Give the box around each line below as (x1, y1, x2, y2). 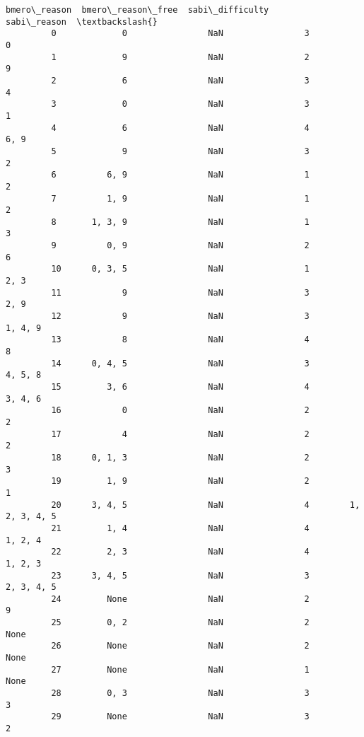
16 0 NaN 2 (51, 405, 310, 416)
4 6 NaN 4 (51, 122, 310, 133)
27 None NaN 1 (51, 664, 310, 675)
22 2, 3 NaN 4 (51, 547, 310, 557)
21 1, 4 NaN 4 (51, 523, 310, 533)
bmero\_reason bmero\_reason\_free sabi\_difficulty (6, 5, 269, 15)
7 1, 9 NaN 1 (51, 193, 310, 204)
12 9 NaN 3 (51, 311, 310, 322)
